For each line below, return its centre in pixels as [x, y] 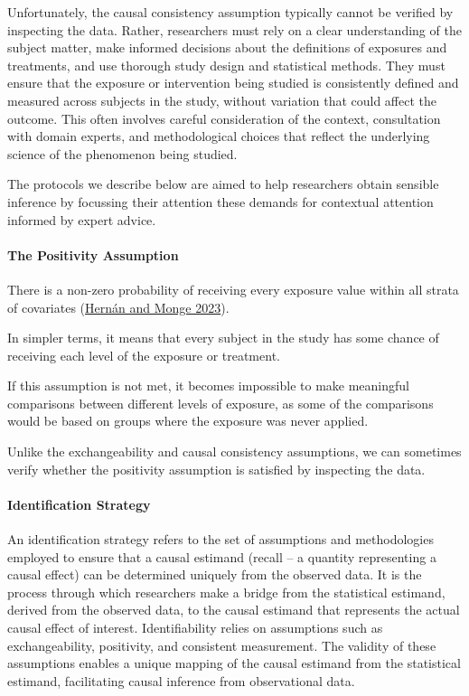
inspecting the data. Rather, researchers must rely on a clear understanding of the [234, 29]
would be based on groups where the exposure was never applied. [188, 421]
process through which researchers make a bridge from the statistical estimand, [226, 592]
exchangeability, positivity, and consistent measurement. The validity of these [222, 645]
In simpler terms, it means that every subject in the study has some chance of [223, 338]
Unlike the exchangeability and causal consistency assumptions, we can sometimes [234, 451]
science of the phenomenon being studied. [122, 153]
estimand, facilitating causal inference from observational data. [181, 680]
